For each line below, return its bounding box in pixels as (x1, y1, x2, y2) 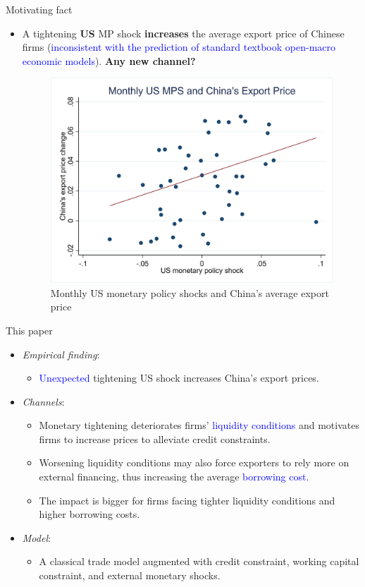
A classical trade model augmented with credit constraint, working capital (39, 554, 359, 569)
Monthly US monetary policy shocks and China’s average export (50, 285, 329, 300)
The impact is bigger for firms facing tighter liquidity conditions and (39, 492, 335, 507)
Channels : (22, 394, 65, 409)
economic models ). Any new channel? (22, 53, 196, 68)
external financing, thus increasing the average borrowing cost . (39, 469, 309, 484)
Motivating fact (6, 2, 73, 16)
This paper (6, 322, 53, 337)
